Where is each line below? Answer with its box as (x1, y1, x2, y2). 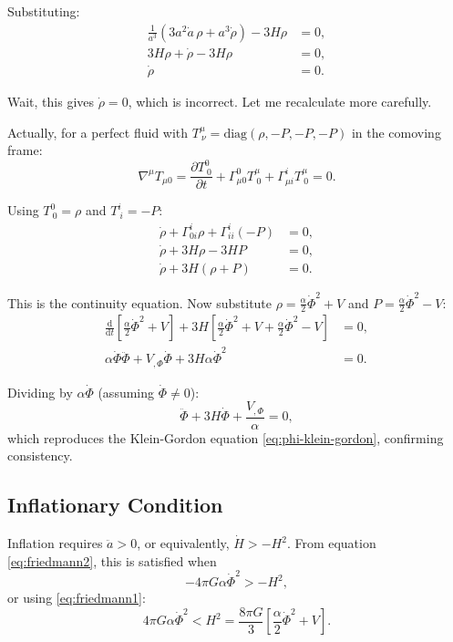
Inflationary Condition (7, 491, 223, 519)
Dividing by (7, 382, 73, 401)
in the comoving (351, 122, 441, 141)
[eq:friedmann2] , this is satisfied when (7, 551, 217, 570)
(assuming (98, 382, 155, 401)
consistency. (7, 446, 73, 465)
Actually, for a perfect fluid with (7, 122, 189, 141)
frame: (7, 140, 43, 160)
